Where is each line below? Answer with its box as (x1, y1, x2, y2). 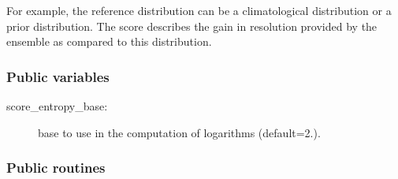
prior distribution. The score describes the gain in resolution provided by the (6, 17, 378, 34)
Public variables (6, 66, 110, 86)
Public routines (6, 158, 106, 177)
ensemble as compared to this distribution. (6, 33, 212, 50)
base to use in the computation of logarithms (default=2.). (38, 124, 321, 140)
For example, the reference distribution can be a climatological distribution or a (6, 2, 392, 18)
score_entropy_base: (6, 98, 108, 114)
